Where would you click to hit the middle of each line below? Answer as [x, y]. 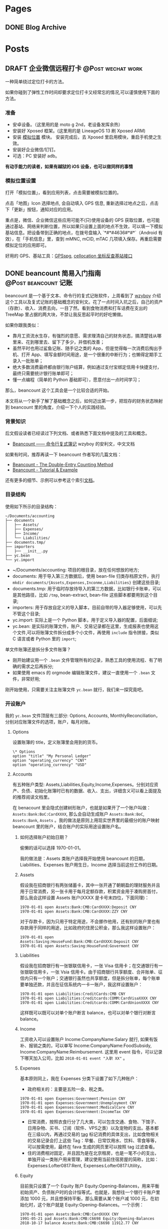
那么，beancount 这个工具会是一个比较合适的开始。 [58, 390]
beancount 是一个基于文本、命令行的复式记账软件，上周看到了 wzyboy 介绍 [83, 295]
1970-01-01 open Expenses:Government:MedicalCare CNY [77, 1107]
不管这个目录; [26, 613]
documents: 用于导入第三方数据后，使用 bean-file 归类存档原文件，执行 [86, 576]
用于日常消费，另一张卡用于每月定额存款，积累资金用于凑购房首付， [90, 891]
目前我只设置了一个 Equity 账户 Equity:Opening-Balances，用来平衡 [89, 1186]
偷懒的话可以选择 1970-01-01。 [52, 847]
